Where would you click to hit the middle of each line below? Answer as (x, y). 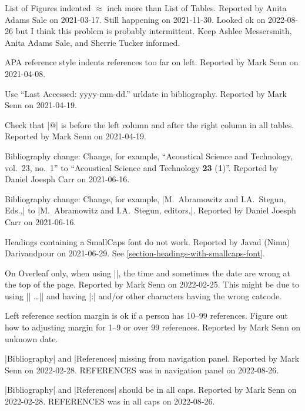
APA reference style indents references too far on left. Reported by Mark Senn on (152, 62)
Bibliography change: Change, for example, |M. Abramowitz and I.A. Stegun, (145, 198)
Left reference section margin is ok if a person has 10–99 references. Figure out (147, 315)
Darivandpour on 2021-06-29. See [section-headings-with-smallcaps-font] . (135, 253)
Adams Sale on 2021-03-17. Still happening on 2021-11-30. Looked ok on (135, 19)
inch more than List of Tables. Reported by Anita (197, 8)
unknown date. (31, 338)
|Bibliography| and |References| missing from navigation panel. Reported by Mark (152, 358)
